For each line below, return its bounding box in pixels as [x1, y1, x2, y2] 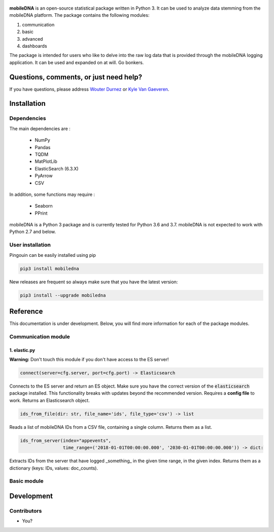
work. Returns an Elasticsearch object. [9, 397, 90, 403]
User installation [9, 242, 51, 249]
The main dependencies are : [9, 125, 71, 132]
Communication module [9, 333, 71, 340]
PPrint [35, 210, 48, 216]
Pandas [35, 144, 51, 150]
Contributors [9, 507, 42, 514]
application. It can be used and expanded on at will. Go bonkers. [9, 59, 144, 66]
